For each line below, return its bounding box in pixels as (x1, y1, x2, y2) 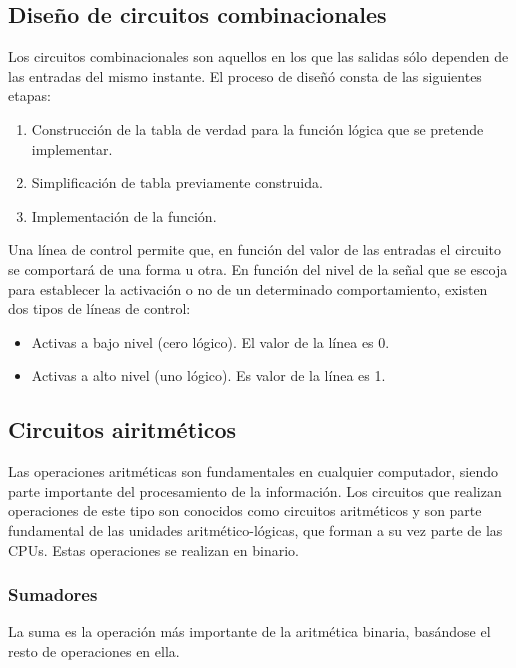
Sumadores (8, 582, 98, 607)
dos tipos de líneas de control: (8, 298, 191, 319)
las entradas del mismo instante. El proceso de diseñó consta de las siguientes (8, 65, 482, 86)
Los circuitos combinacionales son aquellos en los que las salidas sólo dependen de (8, 46, 509, 67)
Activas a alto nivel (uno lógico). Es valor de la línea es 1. (31, 365, 386, 386)
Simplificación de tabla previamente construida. (31, 172, 323, 193)
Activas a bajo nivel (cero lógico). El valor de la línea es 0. (31, 331, 390, 352)
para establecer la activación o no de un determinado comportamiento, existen (8, 278, 488, 299)
